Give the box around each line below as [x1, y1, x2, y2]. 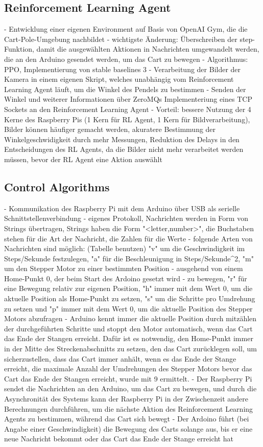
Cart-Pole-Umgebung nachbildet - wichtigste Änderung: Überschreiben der [4, 33, 237, 44]
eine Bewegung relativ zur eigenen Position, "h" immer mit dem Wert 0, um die [4, 283, 253, 294]
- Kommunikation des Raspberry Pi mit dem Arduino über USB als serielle [4, 203, 240, 213]
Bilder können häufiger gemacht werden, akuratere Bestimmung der [4, 124, 216, 135]
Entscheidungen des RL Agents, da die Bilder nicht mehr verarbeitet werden [4, 144, 244, 154]
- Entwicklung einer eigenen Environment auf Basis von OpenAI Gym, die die [4, 24, 248, 34]
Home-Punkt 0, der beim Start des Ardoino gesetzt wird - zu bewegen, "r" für [4, 273, 247, 283]
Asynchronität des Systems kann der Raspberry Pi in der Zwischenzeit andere [4, 393, 248, 404]
